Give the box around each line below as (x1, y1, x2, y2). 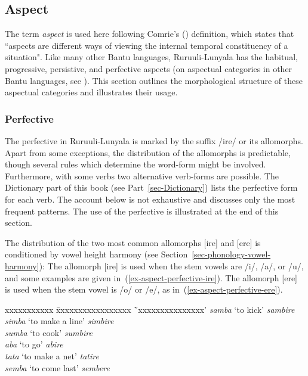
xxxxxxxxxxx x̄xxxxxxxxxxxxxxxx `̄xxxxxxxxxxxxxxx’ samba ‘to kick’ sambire (5, 303, 295, 315)
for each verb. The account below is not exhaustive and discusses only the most (5, 192, 295, 205)
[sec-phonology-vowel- (192, 248, 271, 260)
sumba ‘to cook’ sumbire (5, 326, 93, 338)
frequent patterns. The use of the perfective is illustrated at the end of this (5, 204, 279, 217)
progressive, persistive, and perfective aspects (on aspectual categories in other (5, 62, 292, 74)
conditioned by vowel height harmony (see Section (5, 248, 188, 260)
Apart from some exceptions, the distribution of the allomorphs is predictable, (5, 146, 291, 159)
